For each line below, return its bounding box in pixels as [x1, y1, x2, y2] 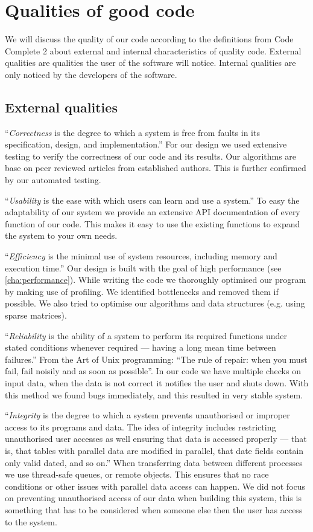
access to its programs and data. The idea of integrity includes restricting [5, 420, 276, 433]
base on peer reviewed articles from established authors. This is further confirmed [5, 161, 306, 174]
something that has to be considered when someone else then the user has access [5, 503, 303, 516]
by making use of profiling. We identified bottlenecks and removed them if [5, 285, 279, 297]
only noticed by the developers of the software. [5, 68, 177, 80]
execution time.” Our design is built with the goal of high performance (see [5, 261, 282, 274]
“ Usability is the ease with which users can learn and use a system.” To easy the [5, 193, 300, 206]
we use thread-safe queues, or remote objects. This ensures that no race [5, 468, 269, 481]
